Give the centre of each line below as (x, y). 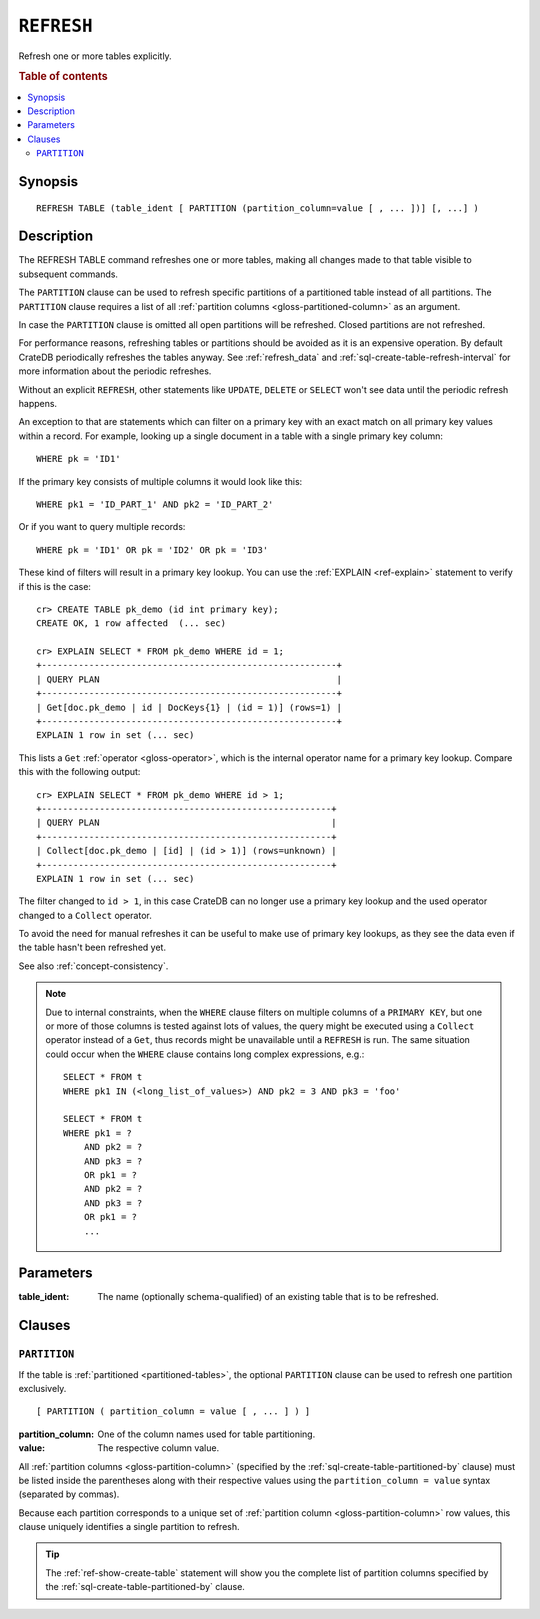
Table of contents (63, 77)
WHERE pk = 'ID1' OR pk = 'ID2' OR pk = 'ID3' (152, 549)
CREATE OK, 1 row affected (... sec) (131, 623)
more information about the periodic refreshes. (115, 371)
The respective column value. (158, 1448)
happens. (38, 403)
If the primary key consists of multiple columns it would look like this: (160, 481)
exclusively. (42, 1388)
